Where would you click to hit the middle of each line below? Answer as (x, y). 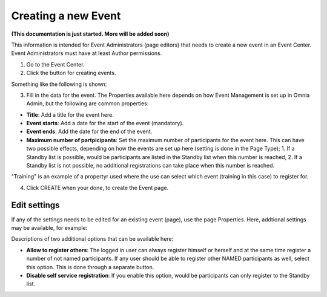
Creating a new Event (66, 16)
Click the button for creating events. (71, 73)
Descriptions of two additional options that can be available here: (92, 239)
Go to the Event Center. (55, 64)
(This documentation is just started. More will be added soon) (90, 34)
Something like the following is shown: (59, 84)
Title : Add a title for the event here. (70, 114)
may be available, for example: (49, 228)
